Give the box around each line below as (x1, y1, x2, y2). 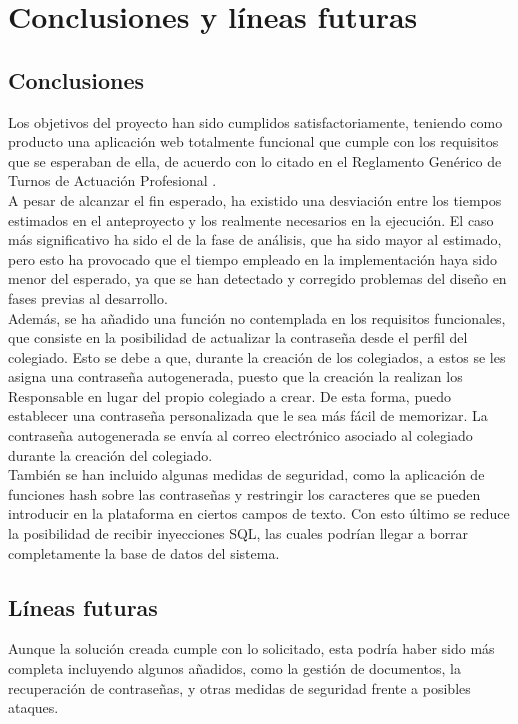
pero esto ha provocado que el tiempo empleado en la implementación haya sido (8, 248, 498, 269)
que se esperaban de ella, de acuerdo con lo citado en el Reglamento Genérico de (8, 150, 502, 171)
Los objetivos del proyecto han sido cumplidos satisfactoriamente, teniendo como (8, 111, 503, 132)
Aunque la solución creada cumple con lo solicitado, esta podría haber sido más (8, 638, 495, 659)
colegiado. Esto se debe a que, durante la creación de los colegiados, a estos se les (8, 346, 506, 367)
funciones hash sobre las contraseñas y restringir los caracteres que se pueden (8, 483, 481, 504)
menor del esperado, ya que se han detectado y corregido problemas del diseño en (8, 268, 507, 289)
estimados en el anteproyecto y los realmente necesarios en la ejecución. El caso (8, 209, 494, 230)
